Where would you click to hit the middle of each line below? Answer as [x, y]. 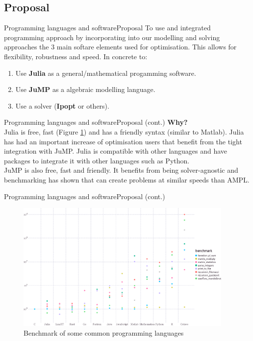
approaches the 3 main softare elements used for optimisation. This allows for [120, 47]
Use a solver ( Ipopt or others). [62, 105]
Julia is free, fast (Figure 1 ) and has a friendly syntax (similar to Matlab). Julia [124, 131]
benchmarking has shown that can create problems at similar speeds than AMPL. [127, 179]
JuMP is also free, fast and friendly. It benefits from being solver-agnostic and [121, 170]
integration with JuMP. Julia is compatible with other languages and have [116, 151]
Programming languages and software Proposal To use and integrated [107, 28]
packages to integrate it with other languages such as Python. [97, 160]
